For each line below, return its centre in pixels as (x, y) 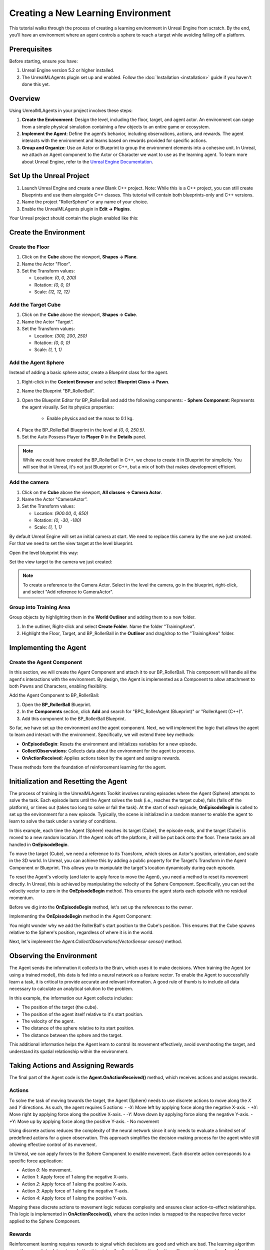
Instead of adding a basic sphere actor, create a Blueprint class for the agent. (89, 372)
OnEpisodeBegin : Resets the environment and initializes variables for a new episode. (109, 744)
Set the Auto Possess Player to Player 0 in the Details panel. (84, 437)
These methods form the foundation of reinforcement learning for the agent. (88, 767)
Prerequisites (30, 49)
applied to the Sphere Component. (45, 1221)
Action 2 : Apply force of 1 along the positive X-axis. (74, 1184)
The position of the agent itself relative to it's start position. (82, 1014)
